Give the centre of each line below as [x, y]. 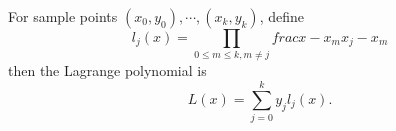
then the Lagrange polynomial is [107, 70]
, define [281, 16]
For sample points [63, 16]
